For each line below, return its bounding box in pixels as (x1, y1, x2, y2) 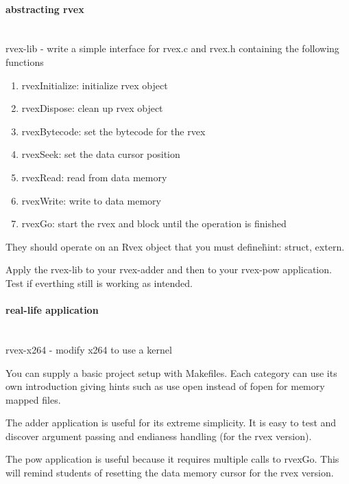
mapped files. (5, 392, 61, 406)
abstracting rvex (5, 1, 84, 16)
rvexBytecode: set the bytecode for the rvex (21, 124, 206, 138)
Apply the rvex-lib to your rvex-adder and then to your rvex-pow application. (5, 262, 332, 277)
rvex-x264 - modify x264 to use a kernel (5, 342, 172, 356)
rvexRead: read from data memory (21, 170, 167, 184)
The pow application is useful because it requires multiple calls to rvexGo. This (5, 452, 339, 466)
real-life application (5, 303, 99, 317)
